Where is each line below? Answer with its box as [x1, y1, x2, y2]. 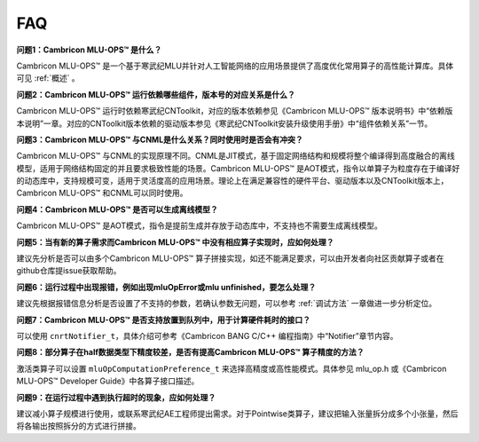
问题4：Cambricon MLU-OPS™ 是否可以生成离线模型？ [16, 204, 219, 215]
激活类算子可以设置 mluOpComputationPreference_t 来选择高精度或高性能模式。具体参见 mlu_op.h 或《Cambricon [16, 363, 447, 374]
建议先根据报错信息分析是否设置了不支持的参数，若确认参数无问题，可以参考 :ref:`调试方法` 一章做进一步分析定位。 [16, 298, 437, 309]
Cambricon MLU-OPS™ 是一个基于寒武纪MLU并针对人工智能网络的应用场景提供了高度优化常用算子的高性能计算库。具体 [16, 60, 454, 71]
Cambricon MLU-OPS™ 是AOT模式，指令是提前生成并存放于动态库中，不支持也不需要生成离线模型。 [16, 220, 383, 231]
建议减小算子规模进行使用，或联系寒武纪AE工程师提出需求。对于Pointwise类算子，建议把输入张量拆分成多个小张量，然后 [16, 408, 459, 419]
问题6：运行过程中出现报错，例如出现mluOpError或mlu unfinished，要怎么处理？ [16, 281, 317, 292]
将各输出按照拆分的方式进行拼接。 [16, 421, 141, 431]
